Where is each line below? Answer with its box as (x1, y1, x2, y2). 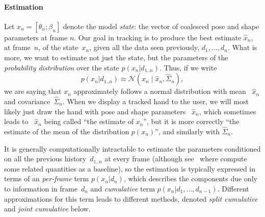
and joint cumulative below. (4, 203, 91, 214)
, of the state (38, 42, 78, 53)
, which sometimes (199, 106, 256, 116)
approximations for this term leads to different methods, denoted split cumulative (4, 193, 258, 204)
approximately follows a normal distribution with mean (73, 86, 246, 97)
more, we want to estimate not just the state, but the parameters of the (4, 52, 228, 62)
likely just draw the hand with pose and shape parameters (4, 106, 186, 116)
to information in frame (4, 183, 77, 194)
